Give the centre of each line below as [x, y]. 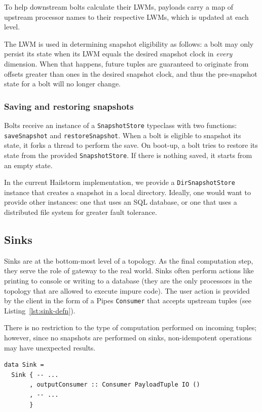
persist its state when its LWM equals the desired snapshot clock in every [118, 54]
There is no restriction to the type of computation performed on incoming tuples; [130, 327]
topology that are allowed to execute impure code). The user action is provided [127, 290]
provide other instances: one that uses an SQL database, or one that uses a [121, 202]
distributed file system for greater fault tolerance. [81, 212]
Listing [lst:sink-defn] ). [40, 310]
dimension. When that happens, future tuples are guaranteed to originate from [126, 63]
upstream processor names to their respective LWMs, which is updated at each [126, 17]
